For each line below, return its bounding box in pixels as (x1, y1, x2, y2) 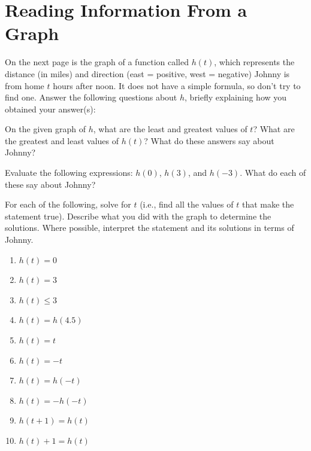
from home (5, 79, 44, 92)
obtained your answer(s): (5, 102, 96, 115)
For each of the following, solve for (5, 198, 131, 211)
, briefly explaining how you (185, 91, 287, 103)
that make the (241, 198, 294, 211)
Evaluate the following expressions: (5, 166, 133, 179)
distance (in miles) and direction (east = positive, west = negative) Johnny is (5, 67, 290, 80)
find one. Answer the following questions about (5, 91, 177, 103)
